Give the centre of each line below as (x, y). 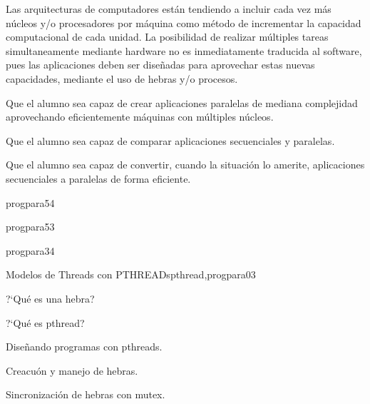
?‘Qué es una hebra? (50, 298)
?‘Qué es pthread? (45, 322)
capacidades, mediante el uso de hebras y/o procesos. (122, 78)
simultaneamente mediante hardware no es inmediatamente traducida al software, (184, 50)
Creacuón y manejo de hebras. (72, 370)
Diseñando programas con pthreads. (84, 347)
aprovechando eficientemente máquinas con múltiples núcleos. (140, 117)
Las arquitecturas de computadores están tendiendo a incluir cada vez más (169, 9)
